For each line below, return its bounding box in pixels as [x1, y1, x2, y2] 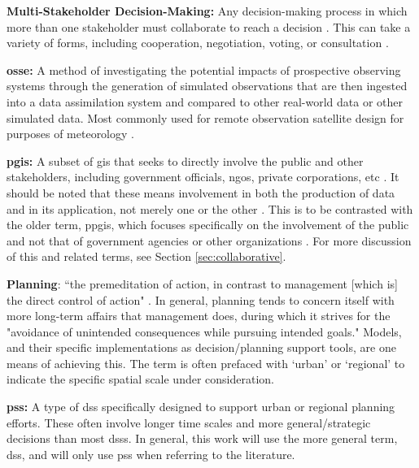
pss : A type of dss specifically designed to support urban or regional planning [7, 398, 395, 415]
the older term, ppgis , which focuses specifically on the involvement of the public [7, 216, 409, 233]
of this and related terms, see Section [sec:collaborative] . [7, 248, 286, 265]
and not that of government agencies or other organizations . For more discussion [7, 232, 412, 249]
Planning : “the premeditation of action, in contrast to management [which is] [7, 275, 398, 292]
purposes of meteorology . [7, 125, 134, 142]
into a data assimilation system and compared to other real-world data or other [7, 93, 404, 110]
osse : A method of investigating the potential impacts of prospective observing [7, 61, 401, 78]
